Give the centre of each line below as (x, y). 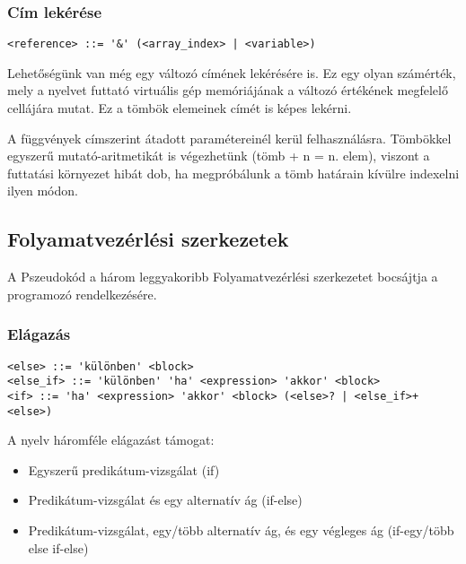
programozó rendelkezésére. (82, 294)
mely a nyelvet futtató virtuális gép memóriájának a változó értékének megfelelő (228, 90)
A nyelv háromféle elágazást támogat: (111, 440)
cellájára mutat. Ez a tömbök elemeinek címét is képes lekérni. (180, 108)
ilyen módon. (43, 191)
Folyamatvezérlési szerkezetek (148, 239)
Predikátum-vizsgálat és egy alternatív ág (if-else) (165, 500)
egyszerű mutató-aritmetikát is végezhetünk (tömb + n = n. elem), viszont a (219, 156)
